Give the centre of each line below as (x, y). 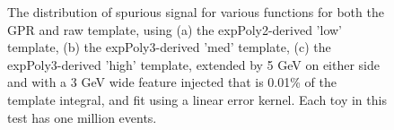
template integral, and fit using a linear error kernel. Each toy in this (197, 99)
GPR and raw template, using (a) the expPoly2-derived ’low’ (175, 29)
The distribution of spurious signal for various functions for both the (196, 12)
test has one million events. (82, 117)
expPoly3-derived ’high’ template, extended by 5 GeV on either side (194, 64)
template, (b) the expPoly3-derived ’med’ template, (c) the (169, 47)
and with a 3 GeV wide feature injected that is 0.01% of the (172, 82)
